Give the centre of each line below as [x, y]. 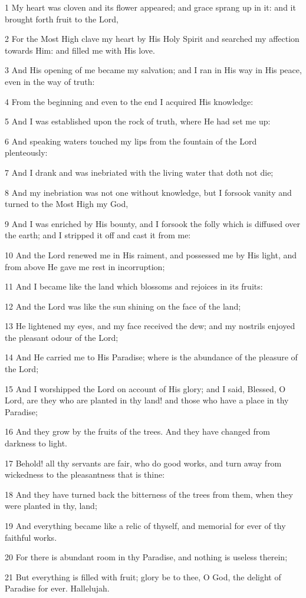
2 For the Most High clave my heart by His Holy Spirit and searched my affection [152, 39]
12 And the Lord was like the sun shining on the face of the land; [123, 306]
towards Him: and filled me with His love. [80, 50]
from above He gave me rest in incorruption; [85, 266]
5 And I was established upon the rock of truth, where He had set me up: [138, 121]
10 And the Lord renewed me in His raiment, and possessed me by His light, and [151, 254]
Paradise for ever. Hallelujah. [57, 588]
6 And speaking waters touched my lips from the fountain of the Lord [131, 141]
